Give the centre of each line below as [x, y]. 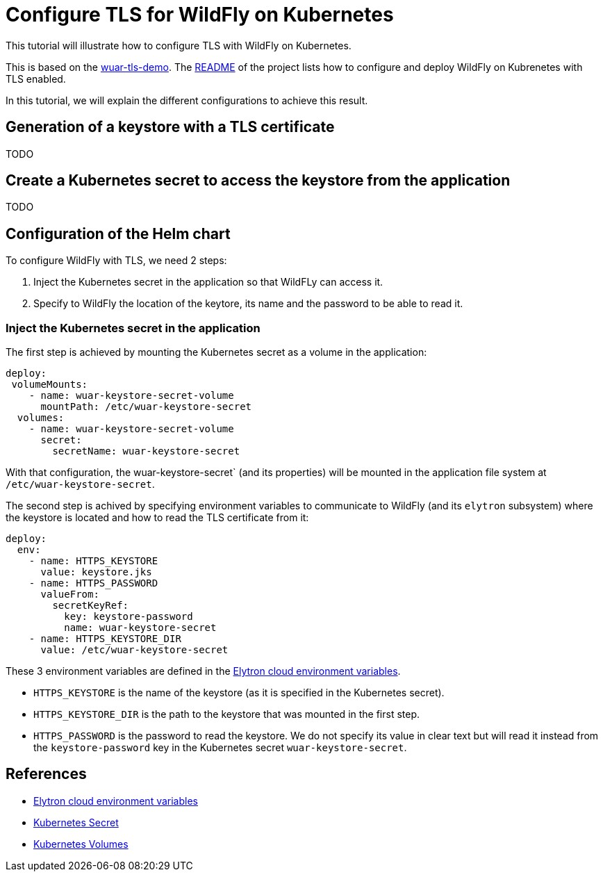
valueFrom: [70, 595]
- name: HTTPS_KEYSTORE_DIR [105, 639]
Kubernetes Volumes [81, 844]
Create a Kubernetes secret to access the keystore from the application [258, 181]
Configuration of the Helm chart [118, 233]
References [46, 774]
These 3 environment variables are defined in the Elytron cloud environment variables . [203, 671]
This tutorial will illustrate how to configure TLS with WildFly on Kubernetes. [179, 45]
